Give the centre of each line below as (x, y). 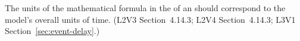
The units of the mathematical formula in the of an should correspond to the (145, 8)
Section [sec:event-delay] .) (52, 31)
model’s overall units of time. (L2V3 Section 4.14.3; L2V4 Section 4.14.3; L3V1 (150, 19)
